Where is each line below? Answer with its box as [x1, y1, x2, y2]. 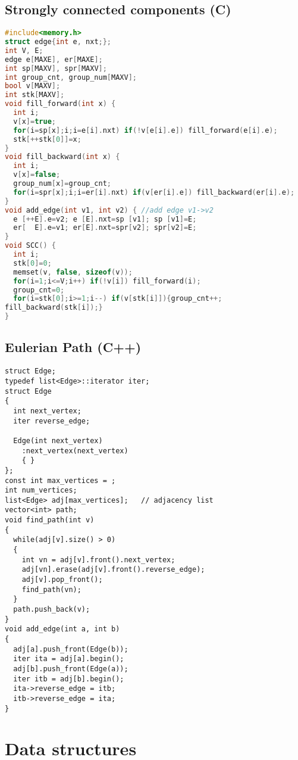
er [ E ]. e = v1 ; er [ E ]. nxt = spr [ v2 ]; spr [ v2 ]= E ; [13, 223, 197, 232]
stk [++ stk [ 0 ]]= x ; [13, 135, 81, 144]
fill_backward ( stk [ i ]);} [5, 303, 103, 312]
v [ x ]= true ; [13, 117, 56, 126]
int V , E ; [5, 46, 43, 55]
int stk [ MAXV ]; [5, 91, 65, 99]
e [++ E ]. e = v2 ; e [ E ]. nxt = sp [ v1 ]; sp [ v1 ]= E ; [13, 214, 197, 223]
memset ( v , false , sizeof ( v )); [13, 267, 133, 276]
